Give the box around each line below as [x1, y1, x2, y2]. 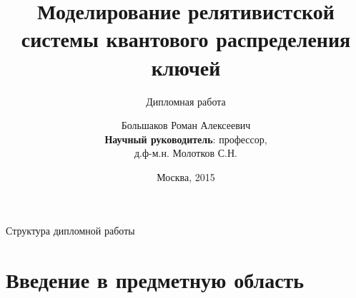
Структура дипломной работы [6, 223, 135, 238]
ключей [151, 52, 221, 81]
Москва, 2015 [157, 169, 215, 184]
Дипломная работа [146, 93, 226, 108]
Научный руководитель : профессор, [104, 131, 267, 146]
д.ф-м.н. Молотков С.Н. [134, 145, 237, 160]
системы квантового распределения [21, 24, 351, 53]
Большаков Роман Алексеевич [121, 118, 251, 133]
